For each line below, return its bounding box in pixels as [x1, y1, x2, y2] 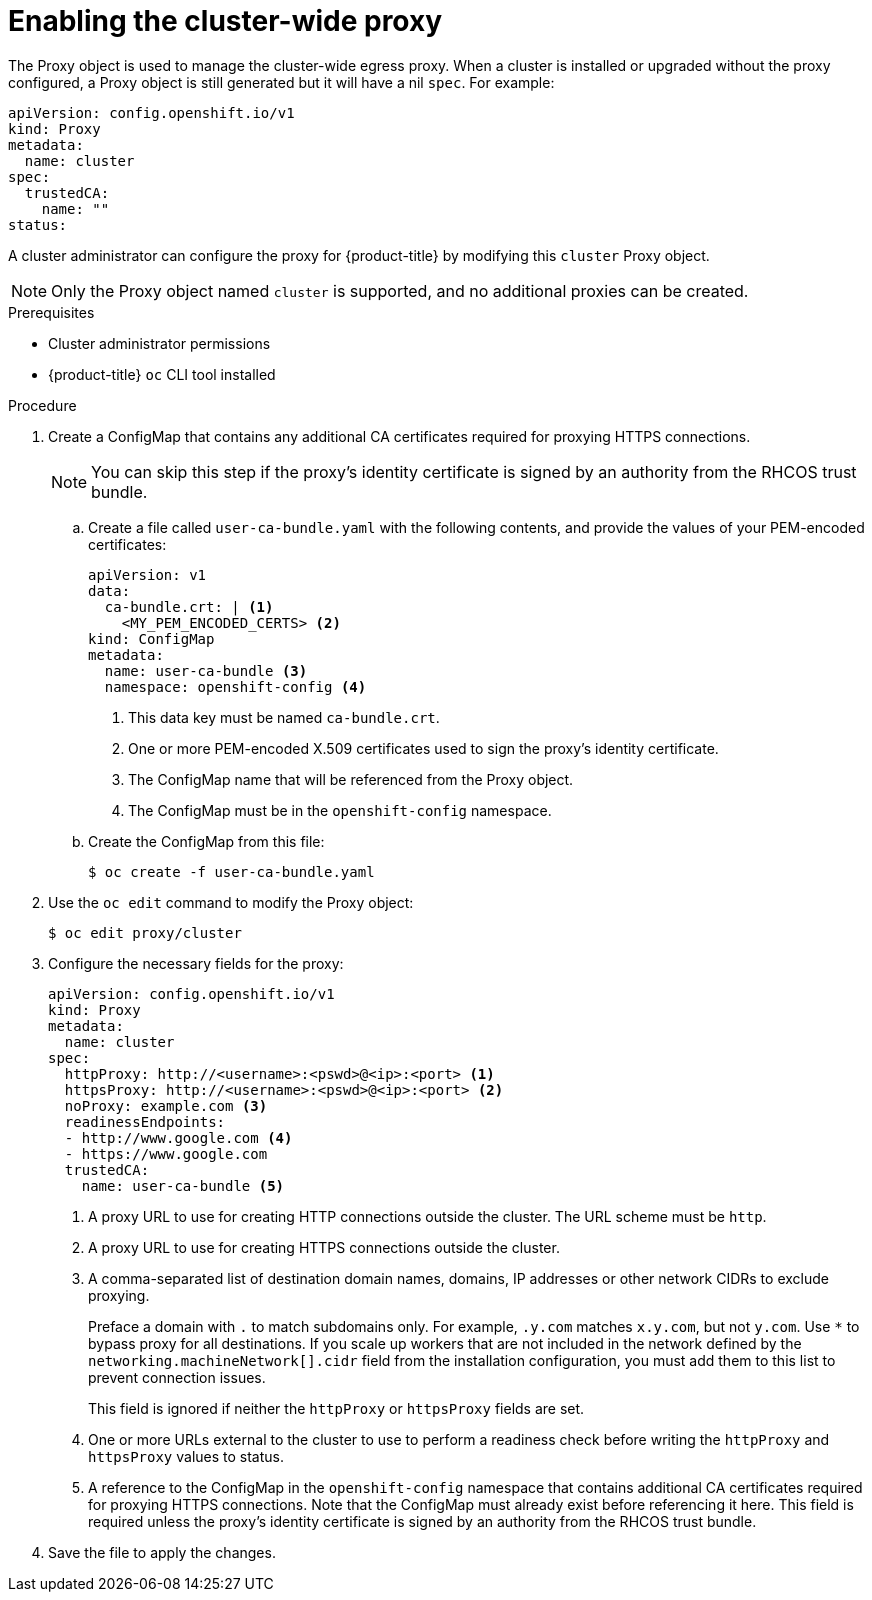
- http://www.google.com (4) [64, 1129, 293, 1146]
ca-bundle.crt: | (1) [104, 598, 274, 615]
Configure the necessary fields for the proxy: [48, 954, 344, 972]
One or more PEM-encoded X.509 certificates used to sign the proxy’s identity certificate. [128, 739, 719, 757]
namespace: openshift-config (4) [104, 678, 367, 695]
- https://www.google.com [64, 1145, 268, 1162]
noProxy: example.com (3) [64, 1097, 268, 1114]
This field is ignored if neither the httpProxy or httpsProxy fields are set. [88, 1399, 585, 1417]
